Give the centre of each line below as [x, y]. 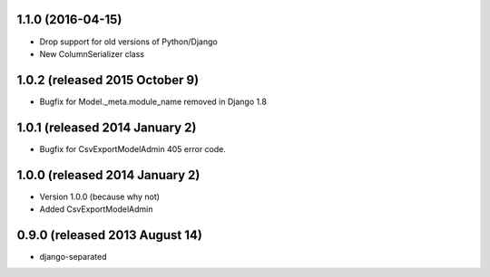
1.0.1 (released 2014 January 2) [107, 127]
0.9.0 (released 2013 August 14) [110, 235]
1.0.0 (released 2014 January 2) [108, 175]
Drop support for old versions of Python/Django [128, 42]
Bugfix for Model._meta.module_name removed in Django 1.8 [153, 101]
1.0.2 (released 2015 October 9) [108, 80]
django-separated [73, 256]
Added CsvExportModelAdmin [96, 209]
